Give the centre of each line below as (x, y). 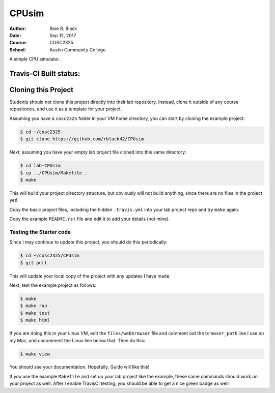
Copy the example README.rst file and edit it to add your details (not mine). (90, 219)
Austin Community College (78, 50)
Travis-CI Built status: (45, 73)
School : (18, 50)
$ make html (35, 320)
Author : (18, 28)
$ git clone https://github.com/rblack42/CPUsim (82, 139)
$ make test (35, 313)
